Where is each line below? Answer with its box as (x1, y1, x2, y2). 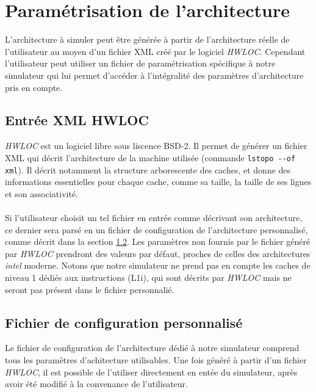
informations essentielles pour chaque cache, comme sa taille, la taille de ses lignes (5, 175, 312, 188)
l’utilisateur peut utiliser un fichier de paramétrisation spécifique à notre (5, 57, 276, 70)
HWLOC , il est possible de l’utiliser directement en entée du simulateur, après (5, 365, 298, 378)
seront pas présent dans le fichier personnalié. (5, 283, 174, 296)
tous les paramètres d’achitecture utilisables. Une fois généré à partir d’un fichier (5, 353, 307, 366)
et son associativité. (5, 187, 78, 200)
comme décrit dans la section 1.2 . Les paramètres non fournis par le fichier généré (5, 235, 311, 248)
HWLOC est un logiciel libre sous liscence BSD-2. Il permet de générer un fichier (5, 139, 307, 152)
